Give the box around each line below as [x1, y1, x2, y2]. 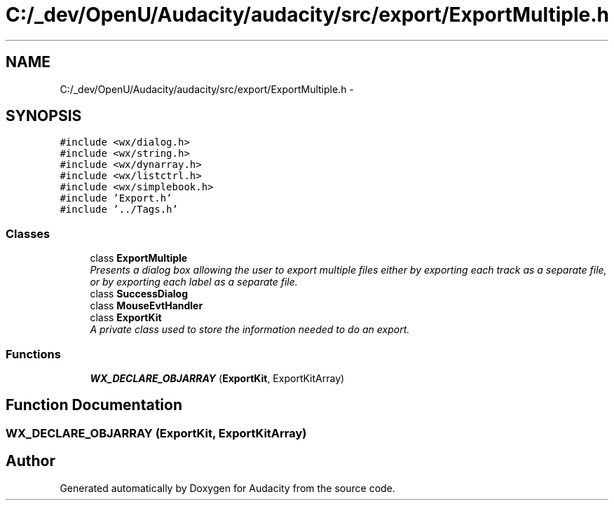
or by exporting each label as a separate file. [90, 276, 298, 288]
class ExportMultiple [90, 252, 188, 265]
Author [6, 452, 55, 470]
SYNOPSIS [6, 107, 82, 125]
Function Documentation [6, 396, 182, 414]
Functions [6, 346, 61, 361]
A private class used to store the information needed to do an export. [90, 323, 410, 336]
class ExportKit [90, 311, 162, 324]
